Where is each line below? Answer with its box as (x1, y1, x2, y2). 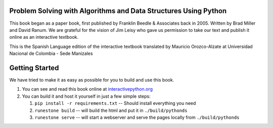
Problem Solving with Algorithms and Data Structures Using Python (9, 7, 227, 15)
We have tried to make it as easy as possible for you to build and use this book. (9, 77, 174, 83)
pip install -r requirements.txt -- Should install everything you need (34, 100, 196, 106)
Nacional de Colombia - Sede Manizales (9, 50, 93, 56)
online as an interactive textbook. (9, 34, 79, 40)
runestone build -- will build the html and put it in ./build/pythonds (34, 107, 188, 113)
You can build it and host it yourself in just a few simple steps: (22, 93, 151, 99)
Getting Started (9, 63, 59, 72)
